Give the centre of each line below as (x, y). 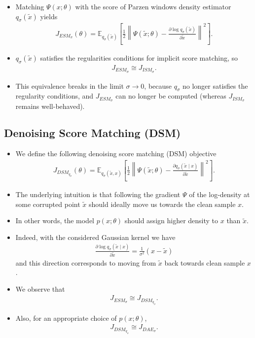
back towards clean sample (205, 262)
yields (49, 16)
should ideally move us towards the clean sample (162, 204)
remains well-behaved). (50, 106)
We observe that (40, 288)
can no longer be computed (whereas (171, 96)
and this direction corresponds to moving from (86, 262)
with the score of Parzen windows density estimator (153, 6)
